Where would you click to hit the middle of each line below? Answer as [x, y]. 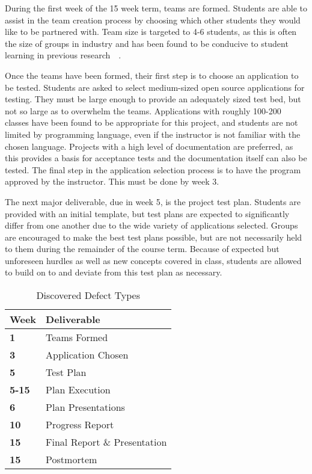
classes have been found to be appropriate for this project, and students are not [151, 122]
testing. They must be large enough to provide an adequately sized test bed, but [153, 99]
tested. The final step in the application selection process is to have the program [153, 169]
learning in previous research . [63, 55]
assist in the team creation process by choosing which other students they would [153, 20]
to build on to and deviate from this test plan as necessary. [114, 272]
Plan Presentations [85, 407]
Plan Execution [78, 390]
